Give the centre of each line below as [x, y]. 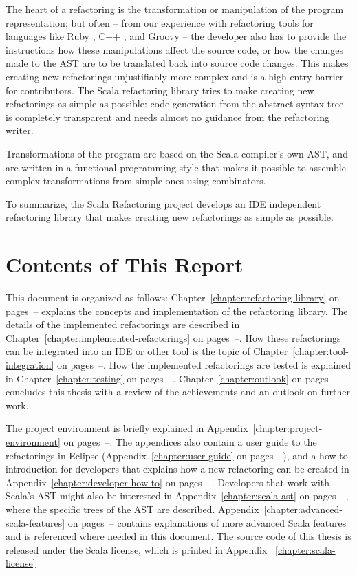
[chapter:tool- [321, 351]
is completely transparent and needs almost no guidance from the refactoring [168, 117]
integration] [30, 365]
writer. [20, 130]
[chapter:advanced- [303, 509]
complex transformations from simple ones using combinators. [136, 181]
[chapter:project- [288, 428]
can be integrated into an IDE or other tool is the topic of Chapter [147, 351]
